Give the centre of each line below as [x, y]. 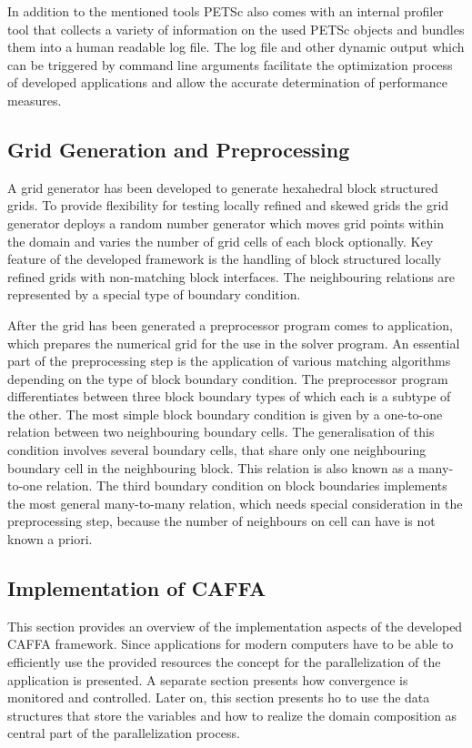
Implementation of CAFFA [137, 588]
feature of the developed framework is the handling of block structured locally [225, 259]
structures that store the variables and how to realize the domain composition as [232, 715]
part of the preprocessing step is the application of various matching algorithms [229, 361]
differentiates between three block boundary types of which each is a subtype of [229, 396]
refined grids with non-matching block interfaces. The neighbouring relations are [231, 276]
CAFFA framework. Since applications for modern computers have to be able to [231, 644]
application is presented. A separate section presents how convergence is [208, 679]
